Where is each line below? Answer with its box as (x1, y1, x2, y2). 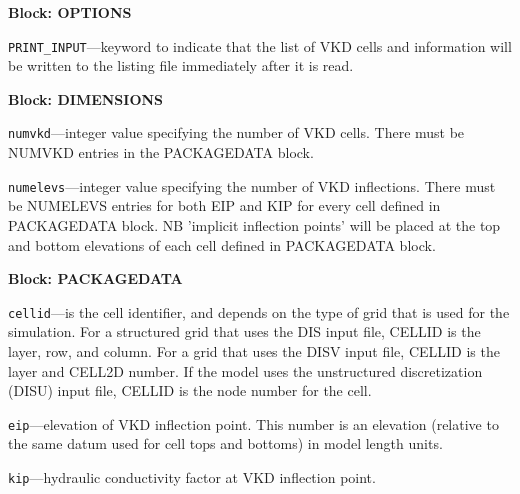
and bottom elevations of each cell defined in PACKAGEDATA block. (8, 234, 436, 255)
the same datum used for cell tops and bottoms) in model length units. (8, 433, 443, 454)
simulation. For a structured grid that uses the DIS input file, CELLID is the (8, 321, 481, 342)
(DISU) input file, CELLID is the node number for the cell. (8, 380, 372, 401)
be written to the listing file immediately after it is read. (8, 55, 354, 76)
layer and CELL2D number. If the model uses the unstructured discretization (8, 360, 483, 381)
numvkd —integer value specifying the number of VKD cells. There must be (8, 122, 465, 143)
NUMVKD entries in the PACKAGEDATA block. (8, 142, 314, 163)
